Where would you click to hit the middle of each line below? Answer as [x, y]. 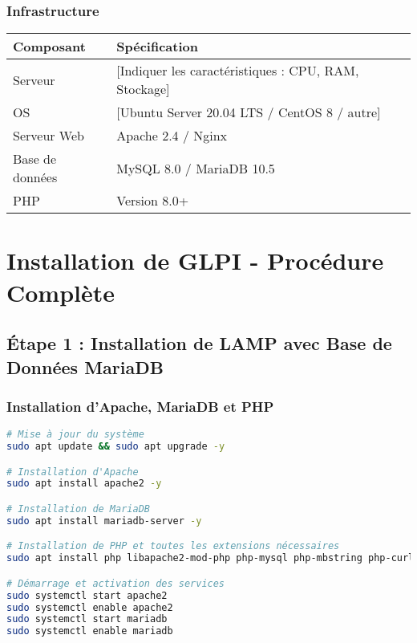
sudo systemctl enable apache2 [90, 607]
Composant [49, 47]
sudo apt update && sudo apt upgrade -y [116, 447]
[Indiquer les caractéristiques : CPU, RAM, [238, 71]
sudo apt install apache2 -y [84, 484]
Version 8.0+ [153, 201]
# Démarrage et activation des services [116, 583]
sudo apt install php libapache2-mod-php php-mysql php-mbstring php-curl [211, 558]
